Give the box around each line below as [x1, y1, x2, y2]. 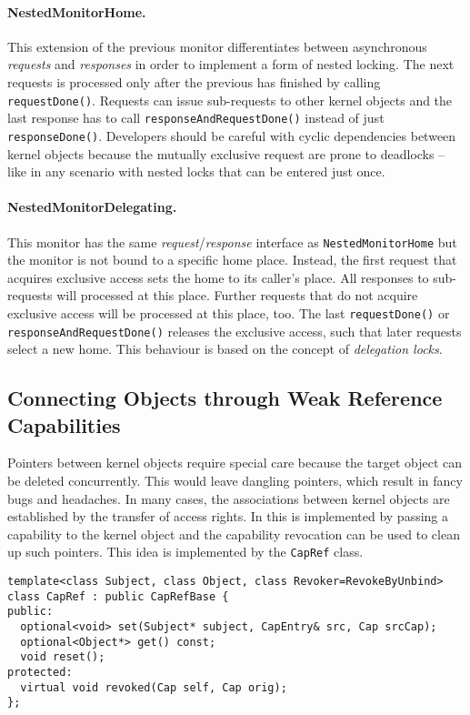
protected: [7, 666, 73, 680]
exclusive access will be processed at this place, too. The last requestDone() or [7, 303, 450, 322]
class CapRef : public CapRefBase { [7, 589, 229, 603]
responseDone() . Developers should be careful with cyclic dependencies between [7, 126, 456, 145]
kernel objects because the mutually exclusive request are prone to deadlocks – [7, 144, 445, 163]
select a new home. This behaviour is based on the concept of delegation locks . [7, 339, 443, 358]
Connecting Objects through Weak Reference [7, 384, 443, 412]
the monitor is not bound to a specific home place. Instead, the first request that [7, 250, 457, 269]
